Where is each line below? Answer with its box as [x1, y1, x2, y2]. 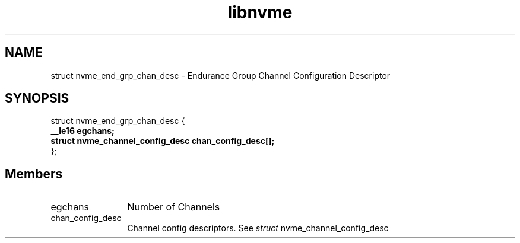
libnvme [227, 2, 293, 23]
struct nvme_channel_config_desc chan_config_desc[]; [50, 136, 275, 146]
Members [5, 166, 63, 181]
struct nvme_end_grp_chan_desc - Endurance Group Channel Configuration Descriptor [50, 70, 391, 81]
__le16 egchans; [50, 126, 115, 136]
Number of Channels [127, 201, 220, 213]
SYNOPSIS [5, 91, 69, 106]
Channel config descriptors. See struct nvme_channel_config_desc [127, 223, 389, 234]
